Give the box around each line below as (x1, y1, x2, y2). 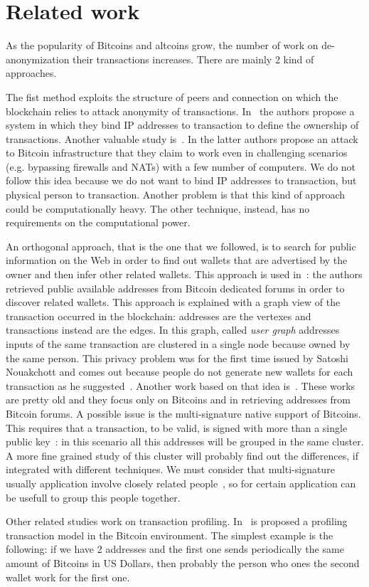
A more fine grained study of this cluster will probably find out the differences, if (6, 448, 358, 462)
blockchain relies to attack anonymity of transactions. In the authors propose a (6, 103, 355, 118)
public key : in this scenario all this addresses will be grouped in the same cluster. (6, 434, 364, 449)
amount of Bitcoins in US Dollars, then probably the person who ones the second (6, 555, 360, 570)
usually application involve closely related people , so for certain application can (6, 475, 356, 490)
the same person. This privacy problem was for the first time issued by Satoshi (6, 350, 348, 365)
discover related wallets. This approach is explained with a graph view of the (6, 295, 341, 310)
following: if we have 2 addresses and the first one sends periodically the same (6, 541, 344, 556)
